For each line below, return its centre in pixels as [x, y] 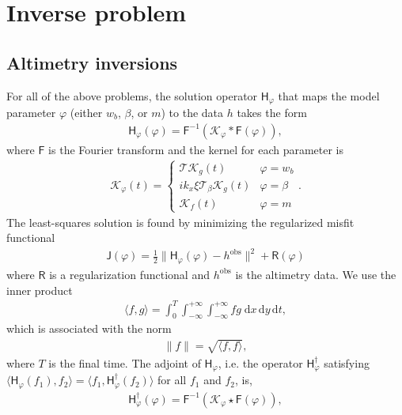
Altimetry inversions [92, 62]
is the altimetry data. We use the [316, 274]
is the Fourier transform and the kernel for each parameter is [196, 149]
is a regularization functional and [129, 274]
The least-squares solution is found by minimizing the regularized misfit [180, 222]
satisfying [347, 362]
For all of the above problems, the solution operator [132, 95]
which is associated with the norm [89, 328]
